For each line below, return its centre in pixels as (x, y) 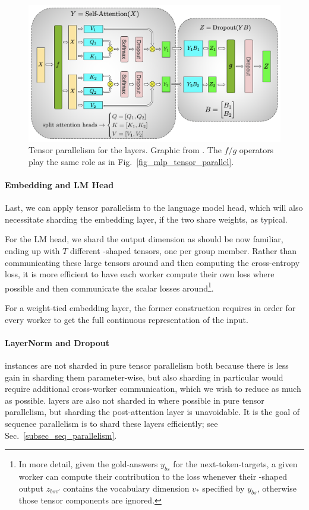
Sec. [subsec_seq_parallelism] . (61, 435)
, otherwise (277, 488)
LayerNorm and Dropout (57, 342)
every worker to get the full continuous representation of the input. (127, 319)
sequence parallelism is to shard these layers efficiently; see (111, 423)
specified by (223, 488)
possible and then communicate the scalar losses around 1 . (109, 287)
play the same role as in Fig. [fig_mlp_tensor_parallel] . (131, 161)
